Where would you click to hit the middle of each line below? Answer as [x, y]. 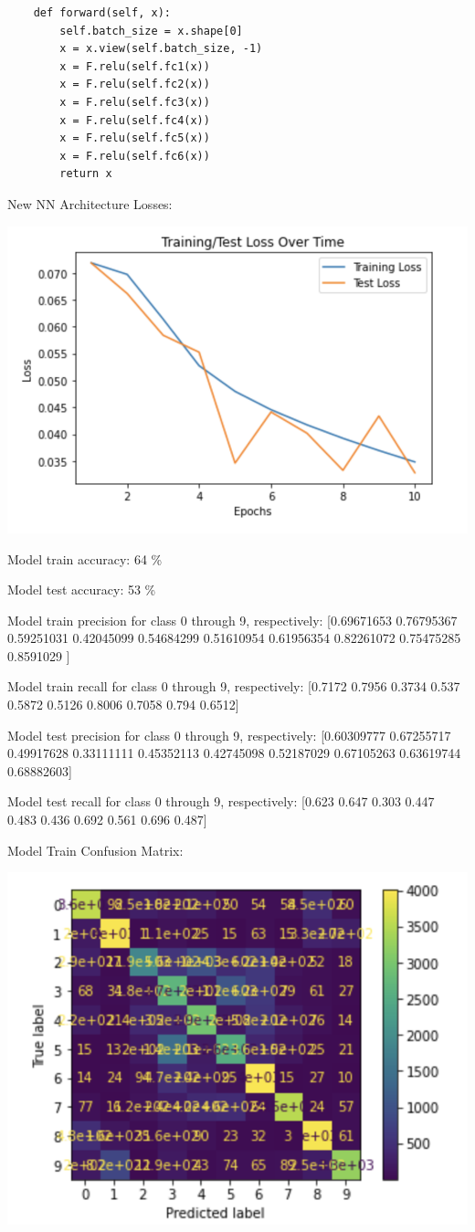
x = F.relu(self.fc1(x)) [135, 66]
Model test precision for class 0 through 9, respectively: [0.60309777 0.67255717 [229, 735]
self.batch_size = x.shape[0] [151, 31]
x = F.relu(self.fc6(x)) [135, 156]
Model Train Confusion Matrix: [95, 850]
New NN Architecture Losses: [90, 203]
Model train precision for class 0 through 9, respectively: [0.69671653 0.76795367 [232, 620]
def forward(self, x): [102, 13]
